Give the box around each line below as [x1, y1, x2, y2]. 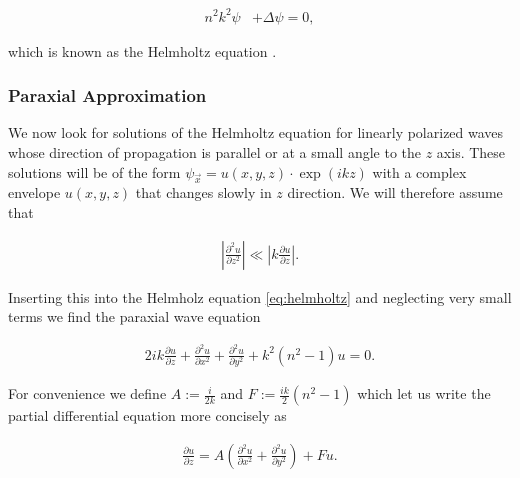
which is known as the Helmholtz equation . [8, 40, 277, 61]
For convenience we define [8, 383, 167, 404]
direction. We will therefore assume [287, 182, 503, 203]
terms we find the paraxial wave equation [8, 306, 261, 327]
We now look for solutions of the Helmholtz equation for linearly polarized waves [8, 122, 504, 143]
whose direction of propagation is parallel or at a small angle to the [8, 141, 421, 162]
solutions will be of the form [8, 161, 181, 182]
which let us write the [357, 383, 491, 404]
